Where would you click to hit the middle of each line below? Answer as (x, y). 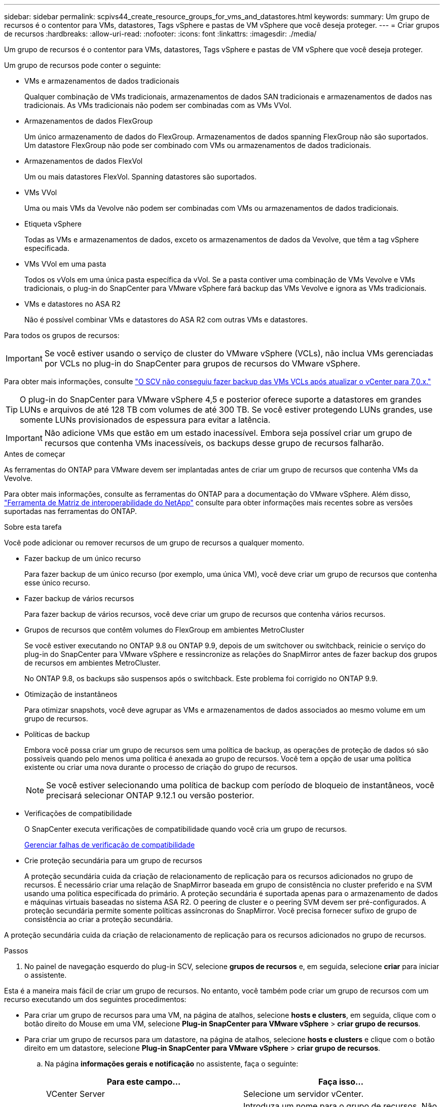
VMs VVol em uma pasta (65, 264)
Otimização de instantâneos (71, 694)
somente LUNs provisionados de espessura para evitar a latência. (145, 420)
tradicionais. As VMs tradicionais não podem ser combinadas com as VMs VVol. (158, 105)
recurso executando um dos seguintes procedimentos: (95, 999)
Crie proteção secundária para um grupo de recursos (113, 860)
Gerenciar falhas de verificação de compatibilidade (110, 845)
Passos (16, 951)
